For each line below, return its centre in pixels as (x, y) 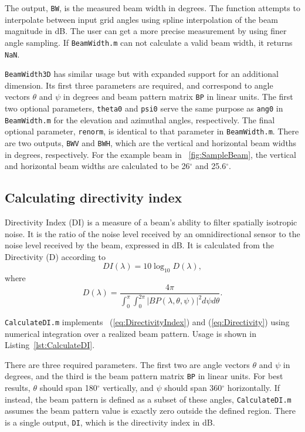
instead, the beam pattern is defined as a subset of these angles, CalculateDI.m (148, 399)
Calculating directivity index (94, 198)
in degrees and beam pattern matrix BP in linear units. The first (178, 97)
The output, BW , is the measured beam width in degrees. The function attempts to (152, 8)
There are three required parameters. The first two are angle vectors (127, 364)
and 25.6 (211, 166)
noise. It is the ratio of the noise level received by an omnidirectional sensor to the (152, 233)
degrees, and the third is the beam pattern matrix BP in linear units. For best (144, 376)
